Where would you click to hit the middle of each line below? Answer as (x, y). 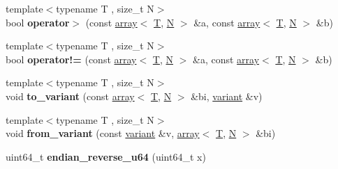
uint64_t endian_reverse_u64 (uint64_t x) (106, 156)
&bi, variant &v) (227, 96)
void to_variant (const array (70, 96)
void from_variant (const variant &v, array (103, 133)
